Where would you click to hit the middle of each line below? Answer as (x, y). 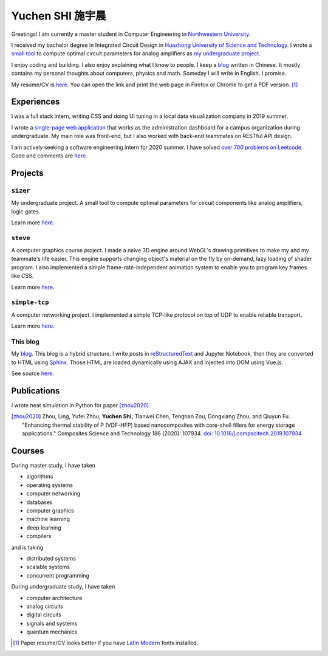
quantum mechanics (52, 632)
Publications (36, 391)
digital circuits (44, 615)
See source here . (33, 373)
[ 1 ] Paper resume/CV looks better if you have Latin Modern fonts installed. (106, 643)
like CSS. (22, 276)
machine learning (48, 519)
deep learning (44, 527)
